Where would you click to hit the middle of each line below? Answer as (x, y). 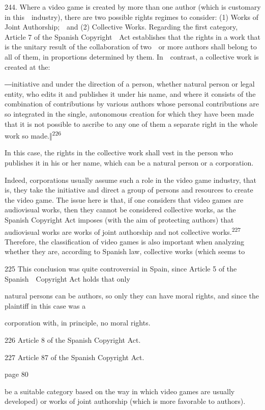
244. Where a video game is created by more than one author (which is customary (133, 7)
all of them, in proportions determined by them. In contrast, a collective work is (132, 56)
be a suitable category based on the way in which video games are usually (120, 391)
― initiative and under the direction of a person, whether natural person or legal (130, 84)
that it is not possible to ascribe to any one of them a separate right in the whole (131, 124)
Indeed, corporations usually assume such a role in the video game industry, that (130, 180)
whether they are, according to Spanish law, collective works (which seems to (125, 251)
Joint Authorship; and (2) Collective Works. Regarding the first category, (121, 27)
